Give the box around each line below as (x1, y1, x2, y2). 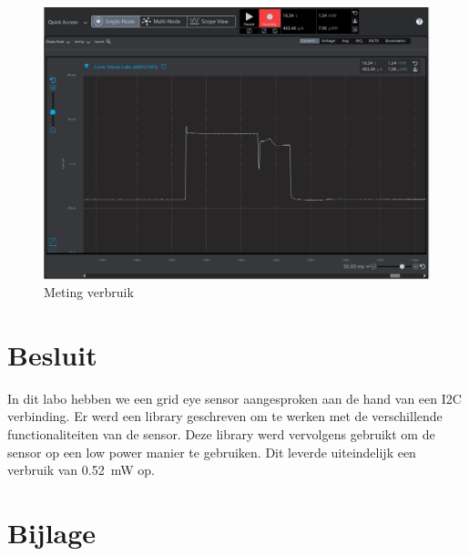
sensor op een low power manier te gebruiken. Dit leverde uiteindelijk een (7, 442, 416, 461)
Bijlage (7, 514, 97, 551)
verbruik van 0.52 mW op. (7, 460, 155, 479)
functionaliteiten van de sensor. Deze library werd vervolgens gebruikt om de (7, 425, 435, 444)
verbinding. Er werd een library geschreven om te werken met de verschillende (7, 407, 443, 426)
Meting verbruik (44, 283, 134, 302)
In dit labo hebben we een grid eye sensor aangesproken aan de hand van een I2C (7, 388, 462, 407)
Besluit (7, 335, 97, 373)
